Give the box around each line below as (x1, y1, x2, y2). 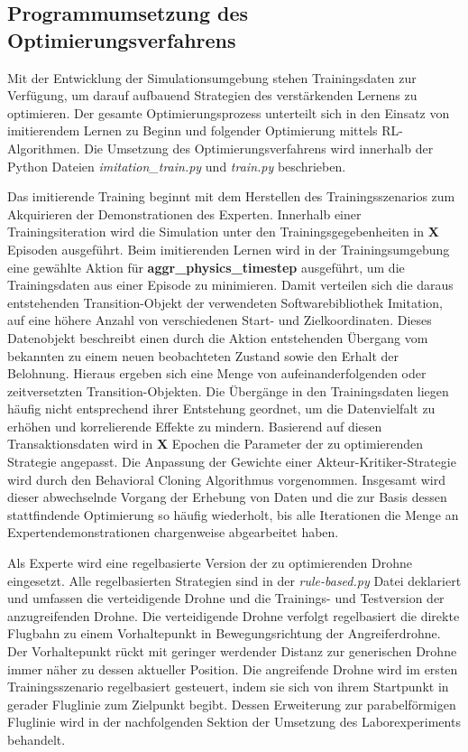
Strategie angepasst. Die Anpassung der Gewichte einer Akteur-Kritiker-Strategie (7, 452, 456, 471)
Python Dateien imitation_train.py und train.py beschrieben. (7, 156, 346, 175)
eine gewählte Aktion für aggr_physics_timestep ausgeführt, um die (7, 257, 405, 276)
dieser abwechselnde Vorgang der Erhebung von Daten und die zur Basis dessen (7, 487, 447, 506)
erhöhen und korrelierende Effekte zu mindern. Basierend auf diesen (7, 416, 382, 435)
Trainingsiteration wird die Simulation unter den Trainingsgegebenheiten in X (7, 222, 439, 241)
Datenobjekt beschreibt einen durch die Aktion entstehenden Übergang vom (7, 328, 428, 347)
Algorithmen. (7, 138, 80, 157)
